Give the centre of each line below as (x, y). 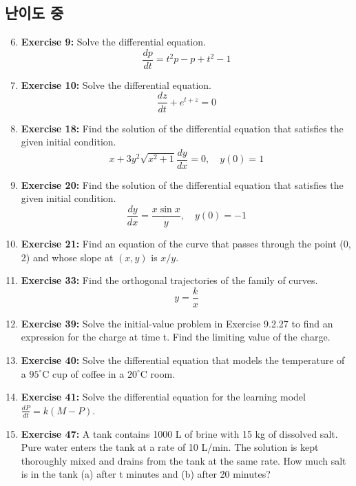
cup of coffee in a (88, 373)
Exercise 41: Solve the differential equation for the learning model (163, 397)
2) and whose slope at (67, 257)
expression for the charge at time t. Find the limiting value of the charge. (176, 337)
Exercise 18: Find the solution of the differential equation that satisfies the (182, 128)
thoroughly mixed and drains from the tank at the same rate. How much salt (184, 460)
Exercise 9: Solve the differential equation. (113, 42)
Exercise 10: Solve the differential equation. (116, 84)
